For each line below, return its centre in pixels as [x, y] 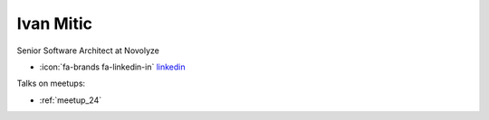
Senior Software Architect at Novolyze [88, 51]
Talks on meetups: [51, 83]
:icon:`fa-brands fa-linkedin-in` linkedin [112, 67]
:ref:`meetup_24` [71, 100]
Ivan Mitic [54, 23]
